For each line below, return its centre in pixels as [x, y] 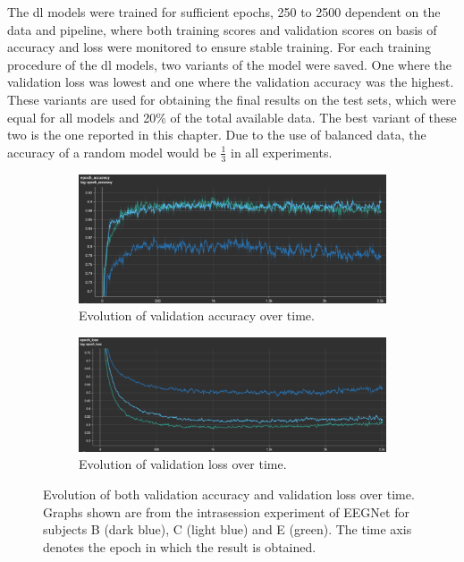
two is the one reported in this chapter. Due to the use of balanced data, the [217, 135]
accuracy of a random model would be [112, 152]
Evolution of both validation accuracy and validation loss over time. [229, 494]
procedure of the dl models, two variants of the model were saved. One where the [230, 64]
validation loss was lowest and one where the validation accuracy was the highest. [231, 82]
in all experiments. [282, 152]
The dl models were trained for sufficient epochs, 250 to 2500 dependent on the [224, 12]
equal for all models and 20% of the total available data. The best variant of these [232, 117]
